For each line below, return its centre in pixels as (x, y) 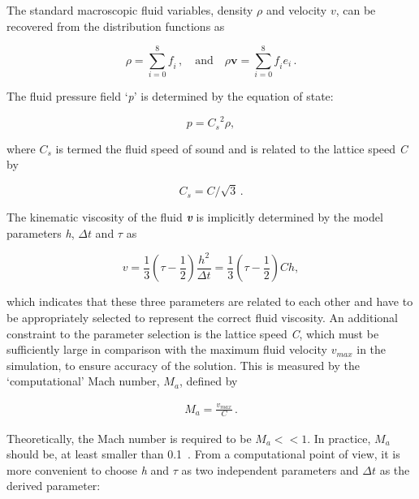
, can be (356, 10)
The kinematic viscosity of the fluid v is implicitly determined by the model (195, 217)
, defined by (208, 381)
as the (395, 469)
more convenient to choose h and (88, 469)
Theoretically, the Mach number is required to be (129, 438)
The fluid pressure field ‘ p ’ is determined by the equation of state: (170, 96)
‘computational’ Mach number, (83, 381)
